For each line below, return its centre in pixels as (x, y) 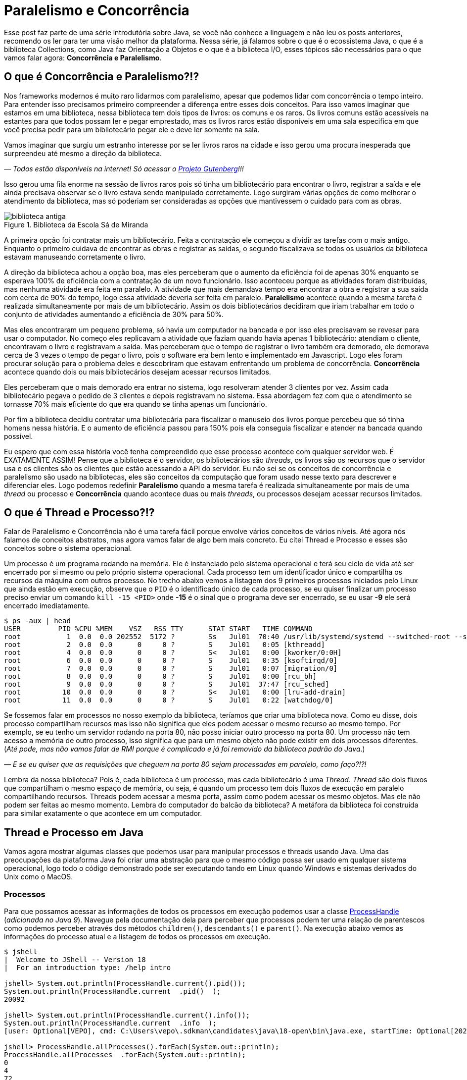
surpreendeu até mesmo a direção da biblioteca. (83, 153)
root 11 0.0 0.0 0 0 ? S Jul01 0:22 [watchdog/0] (169, 700)
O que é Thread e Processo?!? (79, 513)
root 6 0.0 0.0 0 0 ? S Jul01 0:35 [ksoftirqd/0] (171, 661)
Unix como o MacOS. (39, 877)
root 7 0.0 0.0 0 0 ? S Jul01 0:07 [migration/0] (171, 669)
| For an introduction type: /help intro (88, 968)
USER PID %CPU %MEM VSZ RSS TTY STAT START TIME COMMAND (158, 629)
